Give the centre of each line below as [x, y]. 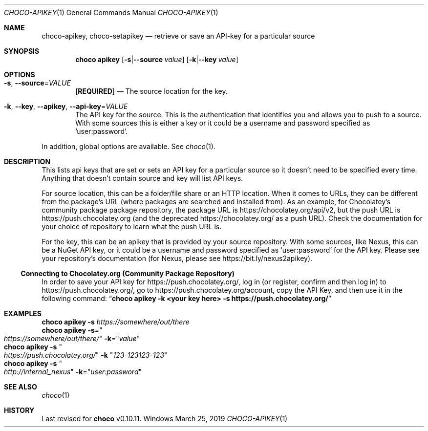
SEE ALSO [21, 387]
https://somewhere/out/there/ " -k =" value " [72, 338]
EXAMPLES [23, 313]
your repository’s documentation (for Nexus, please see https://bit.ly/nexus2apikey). [177, 258]
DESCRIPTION [27, 162]
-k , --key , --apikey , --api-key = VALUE [66, 106]
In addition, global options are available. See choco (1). [128, 146]
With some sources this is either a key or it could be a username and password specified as [223, 123]
